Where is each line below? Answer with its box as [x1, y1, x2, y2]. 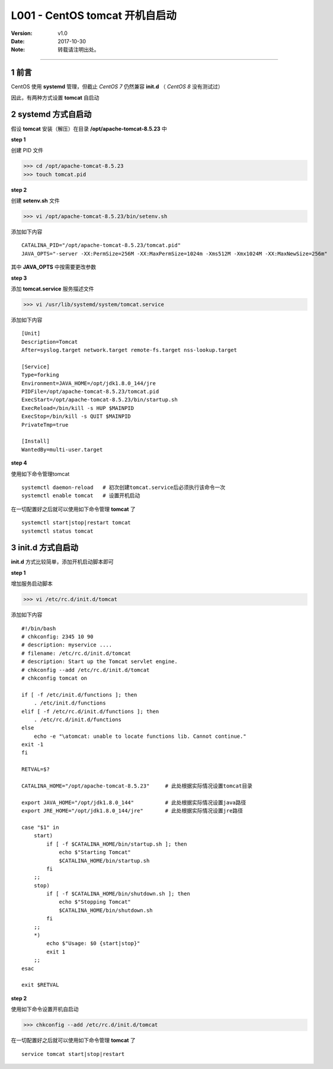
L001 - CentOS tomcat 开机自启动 [11, 9, 177, 22]
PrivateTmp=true [21, 421, 69, 428]
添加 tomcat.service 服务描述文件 [11, 285, 94, 292]
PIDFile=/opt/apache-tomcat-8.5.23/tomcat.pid [21, 388, 159, 395]
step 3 [11, 274, 27, 281]
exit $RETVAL [21, 981, 59, 988]
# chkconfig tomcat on [21, 674, 88, 681]
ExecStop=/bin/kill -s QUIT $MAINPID [21, 413, 132, 420]
